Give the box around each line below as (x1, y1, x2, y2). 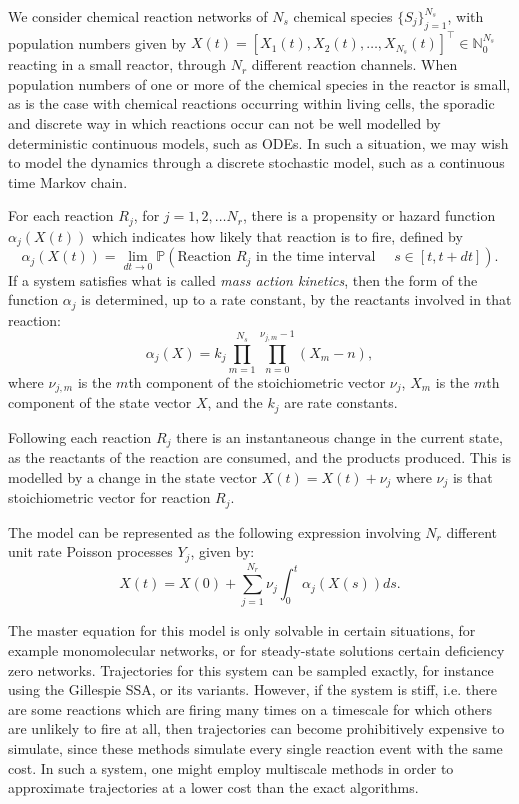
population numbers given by (8, 32, 187, 53)
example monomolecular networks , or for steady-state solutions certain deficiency (8, 640, 505, 661)
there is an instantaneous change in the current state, (176, 426, 503, 447)
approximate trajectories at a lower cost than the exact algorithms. (8, 777, 419, 798)
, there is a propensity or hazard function (242, 205, 496, 226)
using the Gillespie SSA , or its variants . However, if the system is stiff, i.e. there (8, 679, 497, 700)
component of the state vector (8, 392, 192, 413)
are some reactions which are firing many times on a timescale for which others (8, 698, 492, 719)
